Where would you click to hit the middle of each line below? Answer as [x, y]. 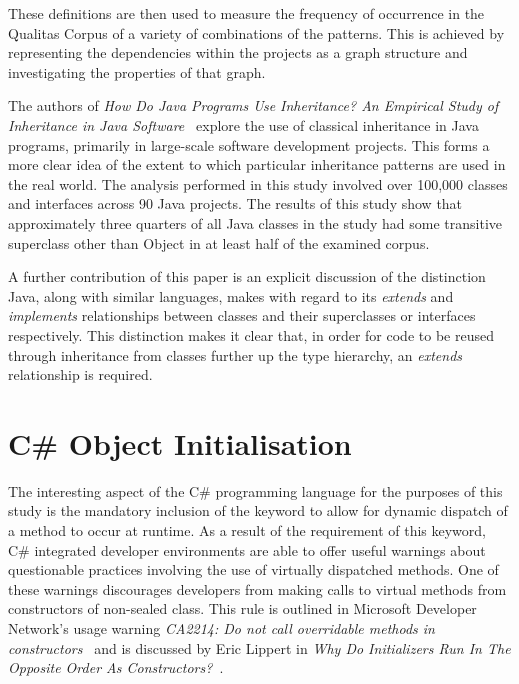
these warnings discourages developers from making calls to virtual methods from [257, 588]
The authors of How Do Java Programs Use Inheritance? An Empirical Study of [253, 105]
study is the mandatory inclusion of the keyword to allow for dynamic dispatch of [258, 510]
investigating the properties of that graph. [137, 71]
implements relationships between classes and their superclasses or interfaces [242, 315]
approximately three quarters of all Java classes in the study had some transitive [255, 222]
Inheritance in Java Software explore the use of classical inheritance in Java [243, 124]
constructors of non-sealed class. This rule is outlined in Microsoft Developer [242, 608]
